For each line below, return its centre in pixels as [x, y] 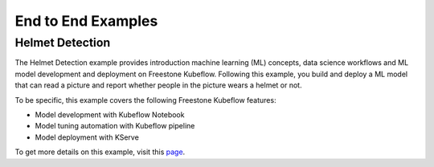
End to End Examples [86, 21]
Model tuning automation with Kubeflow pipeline [115, 126]
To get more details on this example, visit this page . [100, 152]
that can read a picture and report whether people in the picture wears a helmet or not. [158, 85]
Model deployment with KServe [87, 137]
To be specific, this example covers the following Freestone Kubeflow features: [145, 100]
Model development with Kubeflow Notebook [110, 114]
